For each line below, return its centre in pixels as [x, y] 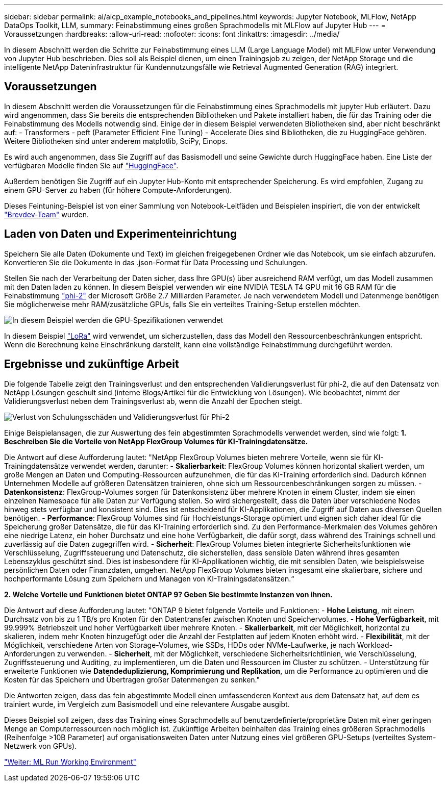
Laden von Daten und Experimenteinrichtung [121, 234]
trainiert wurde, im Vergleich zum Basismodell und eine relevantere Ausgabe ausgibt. [147, 704]
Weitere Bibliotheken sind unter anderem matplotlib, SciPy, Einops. [116, 141]
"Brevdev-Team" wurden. [47, 214]
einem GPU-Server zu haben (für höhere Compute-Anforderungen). [118, 190]
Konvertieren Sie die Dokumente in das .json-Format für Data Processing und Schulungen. [156, 262]
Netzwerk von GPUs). [41, 746]
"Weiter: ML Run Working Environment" [70, 762]
